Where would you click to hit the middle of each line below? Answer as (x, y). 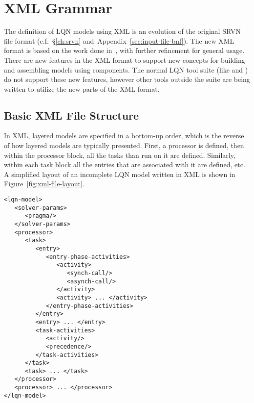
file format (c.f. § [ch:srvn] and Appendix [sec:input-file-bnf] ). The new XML (119, 40)
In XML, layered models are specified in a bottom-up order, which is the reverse (124, 136)
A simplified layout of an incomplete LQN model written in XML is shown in (120, 174)
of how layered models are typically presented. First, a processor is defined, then (124, 145)
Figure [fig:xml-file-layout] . (44, 184)
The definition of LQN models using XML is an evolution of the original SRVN (122, 31)
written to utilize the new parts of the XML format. (82, 88)
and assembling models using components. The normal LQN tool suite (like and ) (126, 69)
